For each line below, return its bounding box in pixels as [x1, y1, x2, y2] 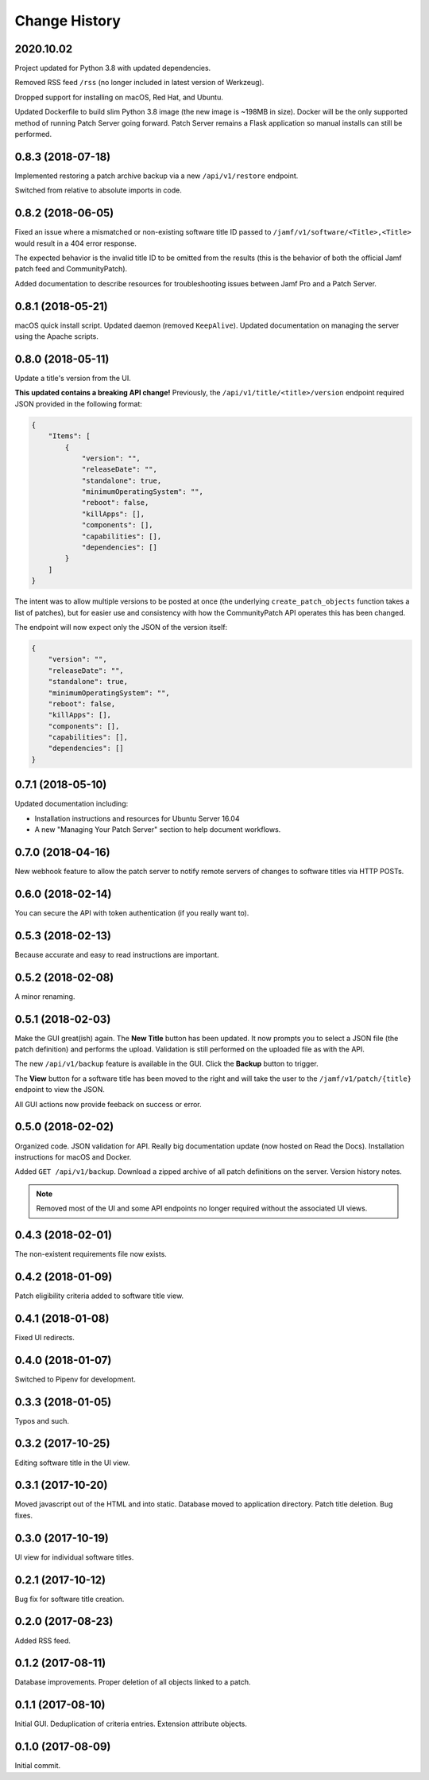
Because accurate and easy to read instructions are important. [14, 950, 220, 959]
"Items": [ [48, 432, 91, 441]
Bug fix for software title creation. [14, 1594, 125, 1603]
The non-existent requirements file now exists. [14, 1249, 167, 1259]
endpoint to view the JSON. [14, 1085, 105, 1094]
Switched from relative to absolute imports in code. [14, 185, 182, 195]
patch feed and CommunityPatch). [14, 264, 128, 274]
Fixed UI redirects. [14, 1332, 75, 1342]
